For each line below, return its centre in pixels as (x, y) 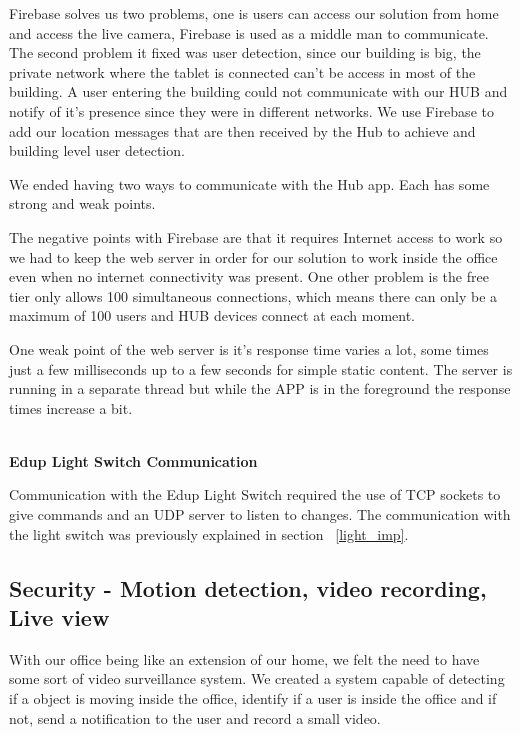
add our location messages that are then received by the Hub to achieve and (242, 130)
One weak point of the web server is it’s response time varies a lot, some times (249, 348)
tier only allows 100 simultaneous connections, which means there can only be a (253, 295)
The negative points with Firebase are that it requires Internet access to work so (256, 236)
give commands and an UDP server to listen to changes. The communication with (260, 514)
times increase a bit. (71, 407)
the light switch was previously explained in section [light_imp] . (209, 533)
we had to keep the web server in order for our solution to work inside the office (253, 256)
